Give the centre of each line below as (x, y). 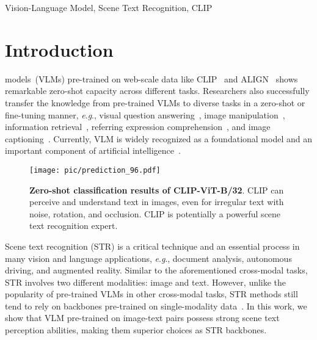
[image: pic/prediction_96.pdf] (95, 170)
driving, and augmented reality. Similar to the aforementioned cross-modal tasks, (156, 270)
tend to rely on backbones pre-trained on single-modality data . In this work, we (156, 306)
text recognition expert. (74, 226)
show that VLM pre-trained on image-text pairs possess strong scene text (142, 318)
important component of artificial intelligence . (93, 150)
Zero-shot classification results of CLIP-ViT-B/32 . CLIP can (157, 190)
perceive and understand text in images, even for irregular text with (157, 202)
